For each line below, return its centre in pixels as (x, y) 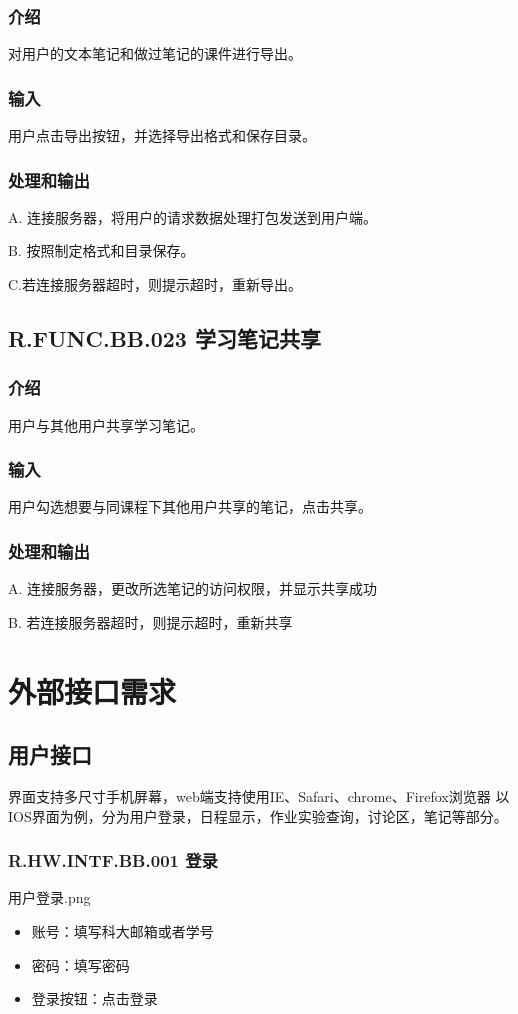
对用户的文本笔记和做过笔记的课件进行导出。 (155, 53)
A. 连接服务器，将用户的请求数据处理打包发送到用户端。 (193, 216)
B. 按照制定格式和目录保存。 (101, 250)
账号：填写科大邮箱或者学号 (122, 931)
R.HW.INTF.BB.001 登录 (113, 860)
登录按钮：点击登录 (94, 998)
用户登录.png (49, 897)
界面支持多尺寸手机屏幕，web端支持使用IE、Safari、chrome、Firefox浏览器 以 (259, 796)
